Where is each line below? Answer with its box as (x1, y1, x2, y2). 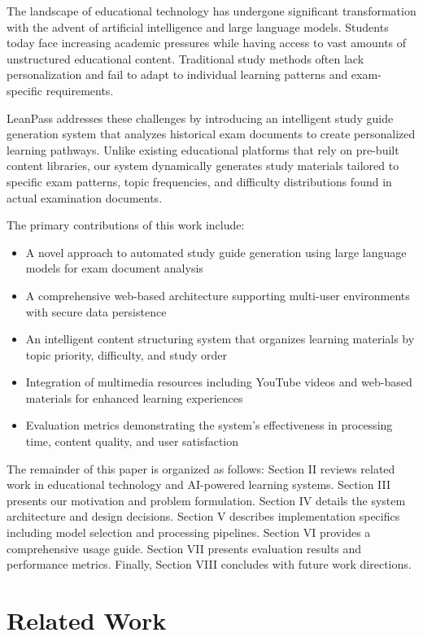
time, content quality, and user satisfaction (25, 433, 239, 450)
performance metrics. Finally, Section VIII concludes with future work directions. (7, 556, 412, 573)
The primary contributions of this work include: (7, 216, 245, 233)
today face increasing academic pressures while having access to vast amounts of (7, 34, 407, 51)
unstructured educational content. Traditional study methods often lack (7, 50, 364, 67)
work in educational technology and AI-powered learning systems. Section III (7, 476, 391, 493)
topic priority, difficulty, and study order (25, 346, 228, 363)
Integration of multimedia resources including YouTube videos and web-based (25, 373, 412, 390)
